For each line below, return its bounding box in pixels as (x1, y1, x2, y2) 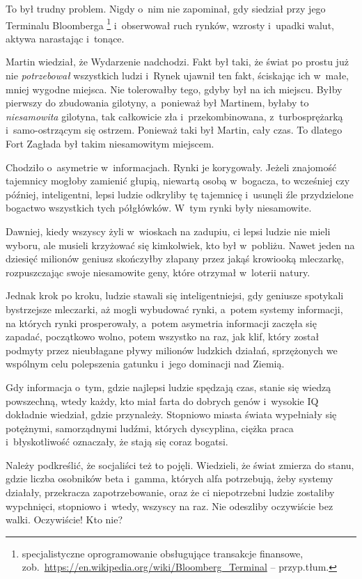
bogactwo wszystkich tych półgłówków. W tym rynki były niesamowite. (6, 200, 312, 215)
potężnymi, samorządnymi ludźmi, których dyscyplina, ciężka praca (6, 420, 294, 435)
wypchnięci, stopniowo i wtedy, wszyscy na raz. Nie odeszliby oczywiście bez (6, 498, 333, 513)
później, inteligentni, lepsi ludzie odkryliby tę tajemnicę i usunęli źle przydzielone (6, 187, 354, 201)
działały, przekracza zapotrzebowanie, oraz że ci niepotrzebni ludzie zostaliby (6, 485, 335, 500)
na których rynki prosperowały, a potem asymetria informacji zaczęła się (6, 315, 317, 330)
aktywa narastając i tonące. (6, 31, 125, 45)
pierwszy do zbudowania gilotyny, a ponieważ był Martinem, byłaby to (6, 95, 309, 110)
